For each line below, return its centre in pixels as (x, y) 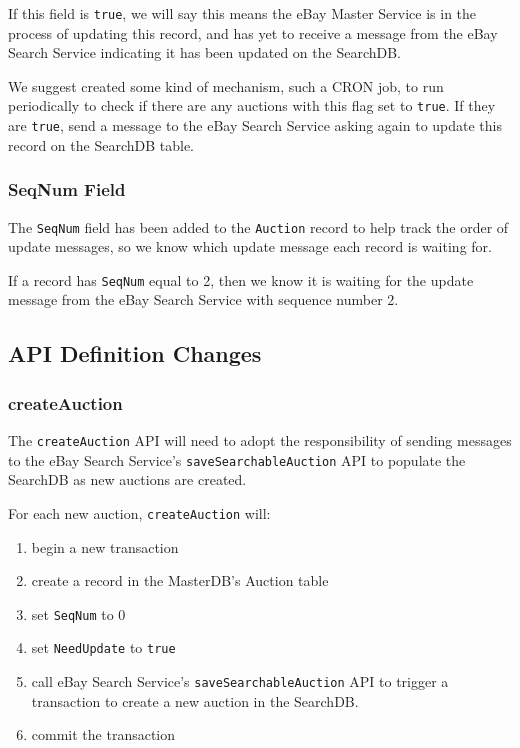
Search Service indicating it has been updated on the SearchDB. (204, 52)
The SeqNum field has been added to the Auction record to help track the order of (258, 226)
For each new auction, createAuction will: (139, 512)
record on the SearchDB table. (101, 144)
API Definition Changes (135, 353)
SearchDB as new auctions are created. (127, 479)
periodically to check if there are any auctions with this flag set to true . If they (252, 105)
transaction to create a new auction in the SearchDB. (195, 700)
